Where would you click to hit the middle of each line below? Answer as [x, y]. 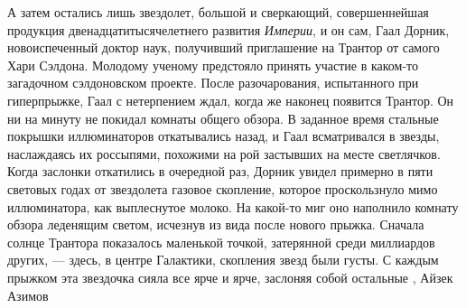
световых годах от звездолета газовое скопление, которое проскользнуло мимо [223, 188]
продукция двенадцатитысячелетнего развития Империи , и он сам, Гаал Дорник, [228, 29]
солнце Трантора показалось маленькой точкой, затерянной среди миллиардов [221, 242]
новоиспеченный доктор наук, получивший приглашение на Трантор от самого [224, 47]
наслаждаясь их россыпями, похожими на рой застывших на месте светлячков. [224, 153]
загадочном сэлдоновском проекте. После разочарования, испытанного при [213, 83]
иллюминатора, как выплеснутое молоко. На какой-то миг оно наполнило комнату [233, 206]
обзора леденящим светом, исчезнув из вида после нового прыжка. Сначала [216, 224]
